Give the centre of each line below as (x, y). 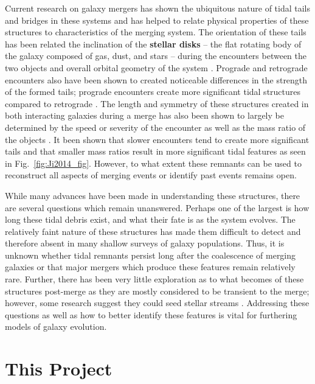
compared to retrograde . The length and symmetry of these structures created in (157, 103)
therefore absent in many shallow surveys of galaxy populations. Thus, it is (145, 243)
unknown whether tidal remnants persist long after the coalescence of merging (151, 255)
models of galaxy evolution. (56, 326)
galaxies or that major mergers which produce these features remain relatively (150, 267)
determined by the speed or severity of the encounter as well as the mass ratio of (155, 127)
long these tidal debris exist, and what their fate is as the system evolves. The (150, 219)
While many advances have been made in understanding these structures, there (153, 195)
